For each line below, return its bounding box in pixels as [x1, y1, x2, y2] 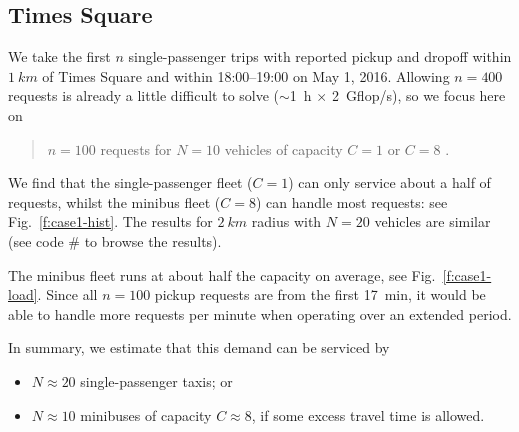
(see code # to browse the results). [8, 230, 222, 251]
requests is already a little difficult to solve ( [8, 85, 280, 106]
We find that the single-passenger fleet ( [8, 172, 253, 193]
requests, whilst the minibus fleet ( [8, 191, 221, 212]
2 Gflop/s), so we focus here [331, 85, 506, 106]
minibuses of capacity [80, 404, 212, 425]
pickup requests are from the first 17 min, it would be [154, 284, 486, 305]
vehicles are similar [374, 211, 491, 232]
